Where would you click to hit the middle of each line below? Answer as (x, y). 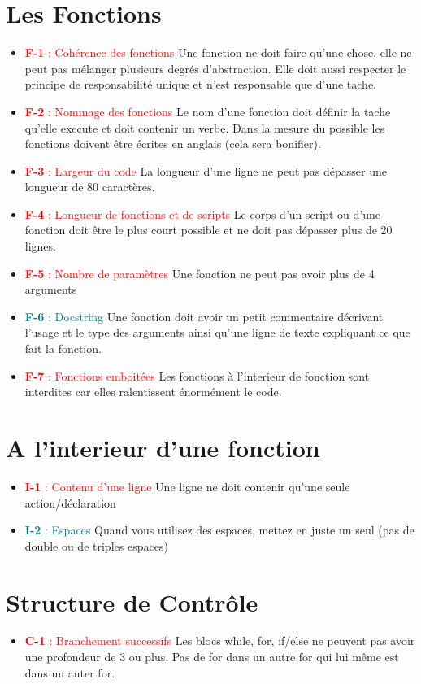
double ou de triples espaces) (96, 545)
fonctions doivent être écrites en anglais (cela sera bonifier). (173, 144)
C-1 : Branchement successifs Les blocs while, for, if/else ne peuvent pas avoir (220, 640)
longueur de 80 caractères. (90, 187)
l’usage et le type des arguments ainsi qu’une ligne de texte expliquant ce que (217, 332)
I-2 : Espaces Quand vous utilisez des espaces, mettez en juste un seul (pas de (219, 530)
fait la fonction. (63, 349)
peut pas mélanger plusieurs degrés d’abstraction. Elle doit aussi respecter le (215, 68)
